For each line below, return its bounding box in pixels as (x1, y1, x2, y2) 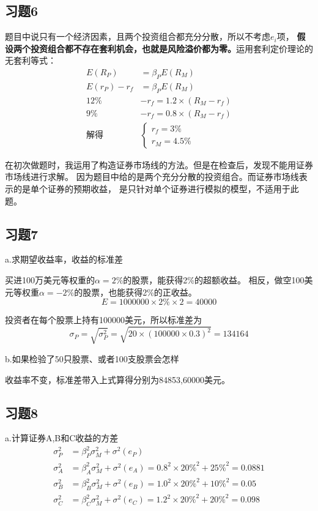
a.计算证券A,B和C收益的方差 (5, 431, 119, 444)
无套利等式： (5, 54, 56, 67)
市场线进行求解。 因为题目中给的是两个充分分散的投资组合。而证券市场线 (5, 170, 299, 183)
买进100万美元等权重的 (5, 273, 95, 286)
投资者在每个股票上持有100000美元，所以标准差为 (5, 313, 202, 326)
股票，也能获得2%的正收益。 (83, 285, 197, 298)
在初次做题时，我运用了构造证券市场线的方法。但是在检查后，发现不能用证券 (5, 158, 313, 171)
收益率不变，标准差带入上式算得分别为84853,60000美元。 (5, 373, 230, 386)
